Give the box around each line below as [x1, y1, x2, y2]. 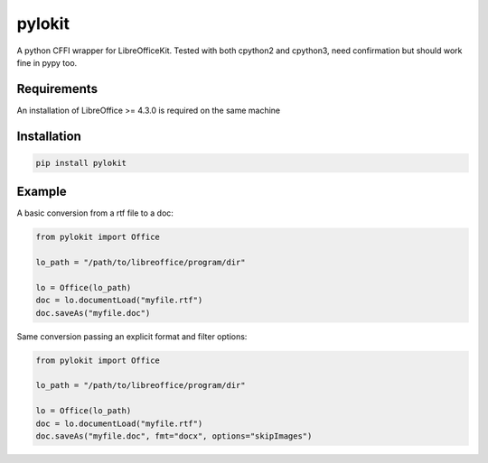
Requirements [16, 81, 99, 97]
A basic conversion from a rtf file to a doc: [16, 208, 174, 218]
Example [16, 184, 67, 199]
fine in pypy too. [16, 57, 78, 68]
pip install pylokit [35, 158, 127, 168]
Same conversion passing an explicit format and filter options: [16, 330, 248, 342]
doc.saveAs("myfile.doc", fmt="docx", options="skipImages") [35, 431, 313, 441]
